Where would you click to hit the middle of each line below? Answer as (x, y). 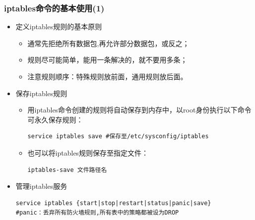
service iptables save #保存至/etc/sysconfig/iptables (118, 137)
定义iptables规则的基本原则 (59, 27)
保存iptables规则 (41, 93)
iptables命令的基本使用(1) (54, 8)
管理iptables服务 (41, 186)
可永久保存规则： (55, 119)
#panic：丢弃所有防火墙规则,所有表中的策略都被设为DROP (97, 213)
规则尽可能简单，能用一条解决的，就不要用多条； (107, 60)
